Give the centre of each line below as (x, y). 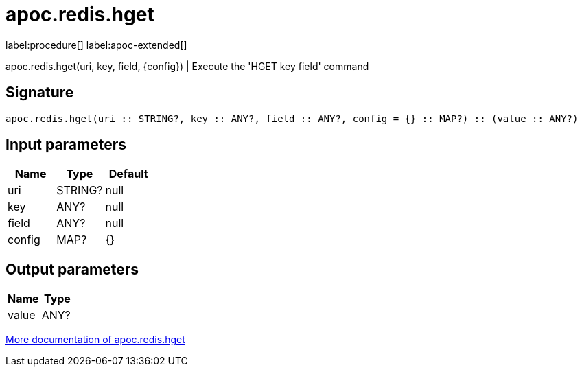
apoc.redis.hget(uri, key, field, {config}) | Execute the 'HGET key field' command (187, 66)
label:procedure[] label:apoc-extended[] (96, 45)
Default (128, 174)
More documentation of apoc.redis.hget (95, 340)
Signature (40, 93)
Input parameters (66, 145)
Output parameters (72, 269)
